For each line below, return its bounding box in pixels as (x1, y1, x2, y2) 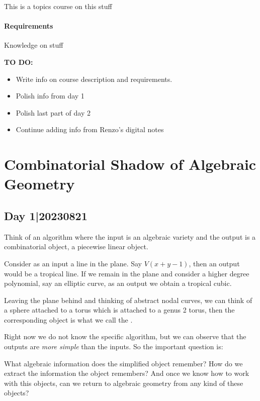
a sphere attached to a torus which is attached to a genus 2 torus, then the (4, 305, 235, 315)
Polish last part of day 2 (16, 107, 91, 118)
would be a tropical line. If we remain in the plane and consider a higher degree (4, 268, 249, 278)
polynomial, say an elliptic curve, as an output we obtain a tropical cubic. (4, 278, 232, 288)
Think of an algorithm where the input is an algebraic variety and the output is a (4, 231, 256, 242)
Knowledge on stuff (4, 40, 63, 50)
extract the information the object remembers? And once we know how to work (4, 368, 249, 378)
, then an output (189, 258, 240, 268)
